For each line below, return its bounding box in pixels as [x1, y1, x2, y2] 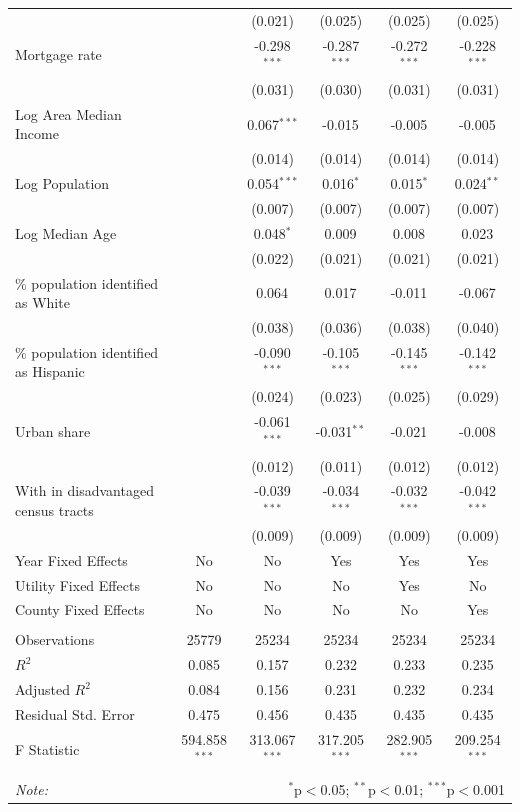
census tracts [15, 499, 94, 520]
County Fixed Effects [15, 599, 145, 620]
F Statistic [15, 738, 80, 759]
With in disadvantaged [15, 480, 154, 501]
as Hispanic [15, 361, 85, 382]
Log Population [15, 173, 110, 194]
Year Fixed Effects [15, 549, 128, 570]
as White [15, 292, 70, 313]
